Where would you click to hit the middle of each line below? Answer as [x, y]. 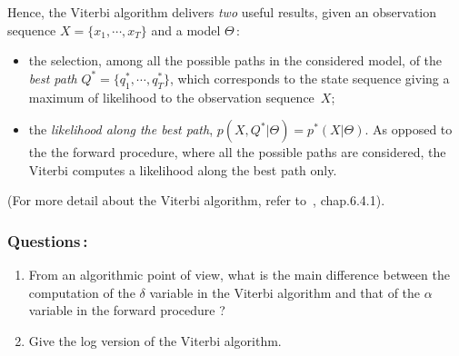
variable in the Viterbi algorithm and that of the [285, 292]
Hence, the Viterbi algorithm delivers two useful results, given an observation [222, 12]
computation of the [82, 292]
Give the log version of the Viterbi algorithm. [155, 340]
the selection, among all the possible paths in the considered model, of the [235, 60]
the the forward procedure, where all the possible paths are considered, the [237, 152]
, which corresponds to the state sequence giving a [309, 78]
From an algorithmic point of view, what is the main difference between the [239, 275]
